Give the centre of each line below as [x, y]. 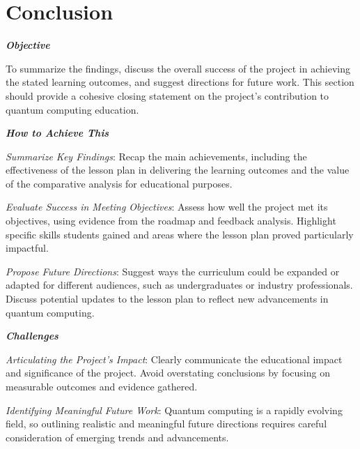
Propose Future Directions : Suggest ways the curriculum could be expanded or [173, 271]
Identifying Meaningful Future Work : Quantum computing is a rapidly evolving [174, 410]
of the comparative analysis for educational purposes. [119, 183]
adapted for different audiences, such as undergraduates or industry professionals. [179, 285]
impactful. [27, 248]
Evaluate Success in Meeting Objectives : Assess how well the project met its [167, 207]
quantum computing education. [72, 109]
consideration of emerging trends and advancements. [117, 437]
